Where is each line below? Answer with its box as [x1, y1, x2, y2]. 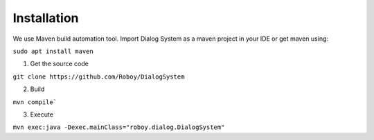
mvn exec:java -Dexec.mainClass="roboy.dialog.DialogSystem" [12, 123, 225, 131]
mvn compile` [12, 98, 57, 106]
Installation [12, 10, 79, 26]
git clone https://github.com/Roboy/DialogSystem [12, 72, 185, 81]
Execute [30, 110, 53, 119]
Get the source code [30, 59, 89, 68]
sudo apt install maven [12, 47, 93, 55]
